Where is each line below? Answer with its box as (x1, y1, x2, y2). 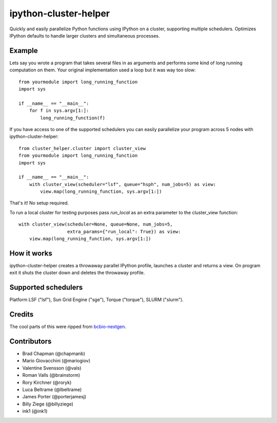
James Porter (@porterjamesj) (22, 394, 87, 400)
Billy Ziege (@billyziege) (22, 401, 74, 407)
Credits (9, 310, 34, 319)
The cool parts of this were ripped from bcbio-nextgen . (9, 324, 127, 330)
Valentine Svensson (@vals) (22, 365, 82, 371)
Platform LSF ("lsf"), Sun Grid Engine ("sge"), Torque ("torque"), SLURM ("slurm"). (9, 297, 184, 303)
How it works (9, 249, 52, 258)
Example (9, 46, 38, 55)
